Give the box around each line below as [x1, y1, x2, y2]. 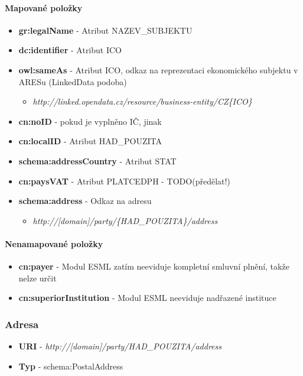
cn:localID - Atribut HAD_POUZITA [18, 135, 162, 147]
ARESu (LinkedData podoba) [18, 75, 127, 87]
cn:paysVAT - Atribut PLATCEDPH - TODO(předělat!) [18, 174, 230, 187]
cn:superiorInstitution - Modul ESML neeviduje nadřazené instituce [18, 291, 276, 304]
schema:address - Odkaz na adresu [18, 195, 152, 207]
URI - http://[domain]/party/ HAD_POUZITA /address [18, 340, 221, 352]
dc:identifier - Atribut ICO [18, 44, 122, 56]
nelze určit [18, 271, 57, 284]
